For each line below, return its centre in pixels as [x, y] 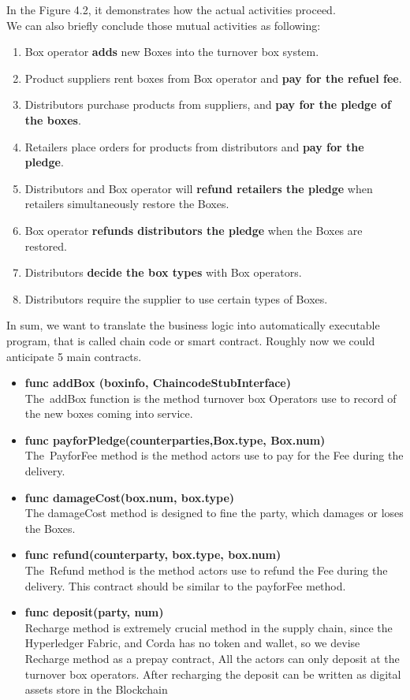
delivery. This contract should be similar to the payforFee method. [185, 585]
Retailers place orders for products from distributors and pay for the [194, 146]
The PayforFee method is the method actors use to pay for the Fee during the [214, 455]
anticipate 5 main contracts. [74, 356]
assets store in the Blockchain [96, 689]
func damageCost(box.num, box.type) [130, 497]
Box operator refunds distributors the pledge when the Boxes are [194, 230]
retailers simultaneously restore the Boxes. [127, 204]
